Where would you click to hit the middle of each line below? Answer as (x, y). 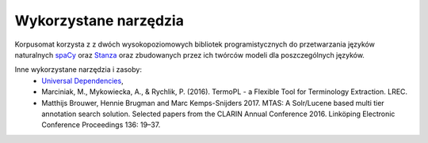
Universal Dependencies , (82, 81)
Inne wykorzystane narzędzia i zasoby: (78, 70)
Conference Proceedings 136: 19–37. (101, 125)
